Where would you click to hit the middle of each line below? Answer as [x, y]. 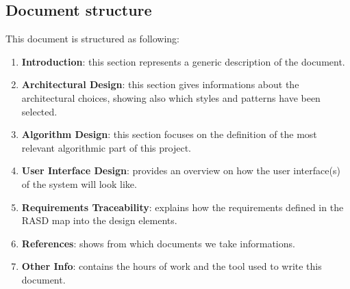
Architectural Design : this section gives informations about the [160, 84]
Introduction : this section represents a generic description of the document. [183, 61]
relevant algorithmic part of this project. [106, 147]
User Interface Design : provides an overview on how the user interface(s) [181, 170]
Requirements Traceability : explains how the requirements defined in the [183, 207]
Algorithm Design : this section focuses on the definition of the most [169, 134]
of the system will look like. [79, 183]
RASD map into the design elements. [99, 220]
